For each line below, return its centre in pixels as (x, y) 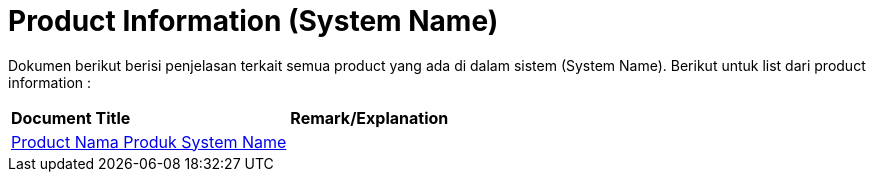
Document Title (71, 117)
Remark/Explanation (369, 117)
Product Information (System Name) (253, 21)
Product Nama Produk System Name (149, 141)
